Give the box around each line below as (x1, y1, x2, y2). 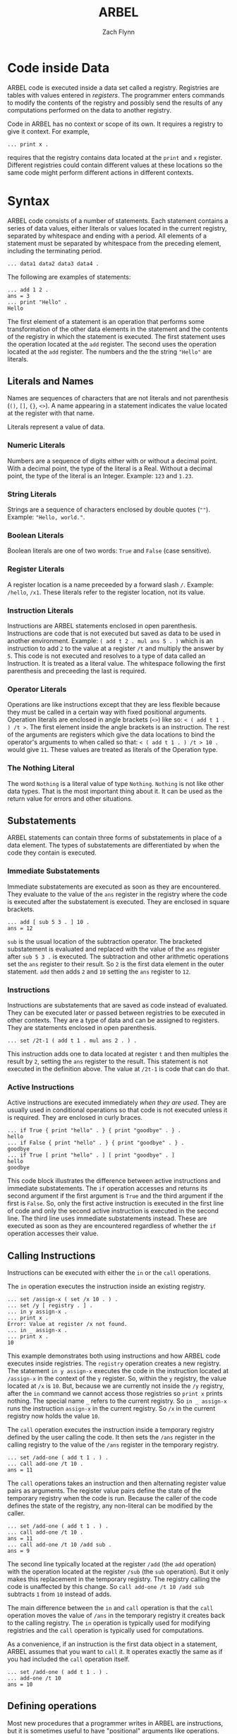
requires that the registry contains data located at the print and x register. (7, 153, 222, 161)
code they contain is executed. (7, 848, 97, 857)
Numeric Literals (7, 440, 66, 450)
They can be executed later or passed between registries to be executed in (7, 1008, 226, 1017)
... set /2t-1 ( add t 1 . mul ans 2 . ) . (7, 1037, 138, 1044)
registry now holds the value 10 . (7, 1412, 100, 1421)
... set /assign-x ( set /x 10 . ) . (7, 1296, 119, 1303)
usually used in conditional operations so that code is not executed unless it (7, 1106, 228, 1114)
